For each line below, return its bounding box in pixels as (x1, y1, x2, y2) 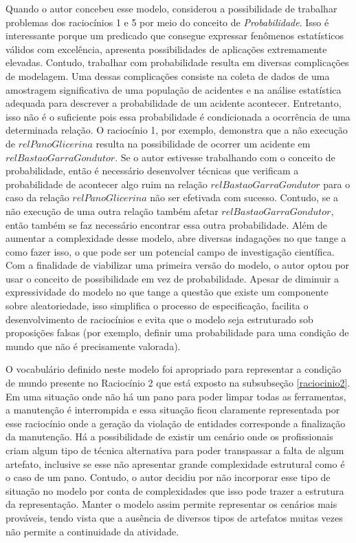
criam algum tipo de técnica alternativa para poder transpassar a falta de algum (5, 443, 344, 457)
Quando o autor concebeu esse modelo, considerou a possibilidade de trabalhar (5, 1, 337, 15)
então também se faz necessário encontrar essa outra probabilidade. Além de (5, 217, 327, 232)
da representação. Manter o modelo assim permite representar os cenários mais (5, 497, 337, 511)
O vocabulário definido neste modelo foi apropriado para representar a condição (5, 362, 342, 376)
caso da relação (5, 190, 69, 205)
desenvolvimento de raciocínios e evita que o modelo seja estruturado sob (5, 311, 313, 326)
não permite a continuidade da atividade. (5, 524, 179, 538)
